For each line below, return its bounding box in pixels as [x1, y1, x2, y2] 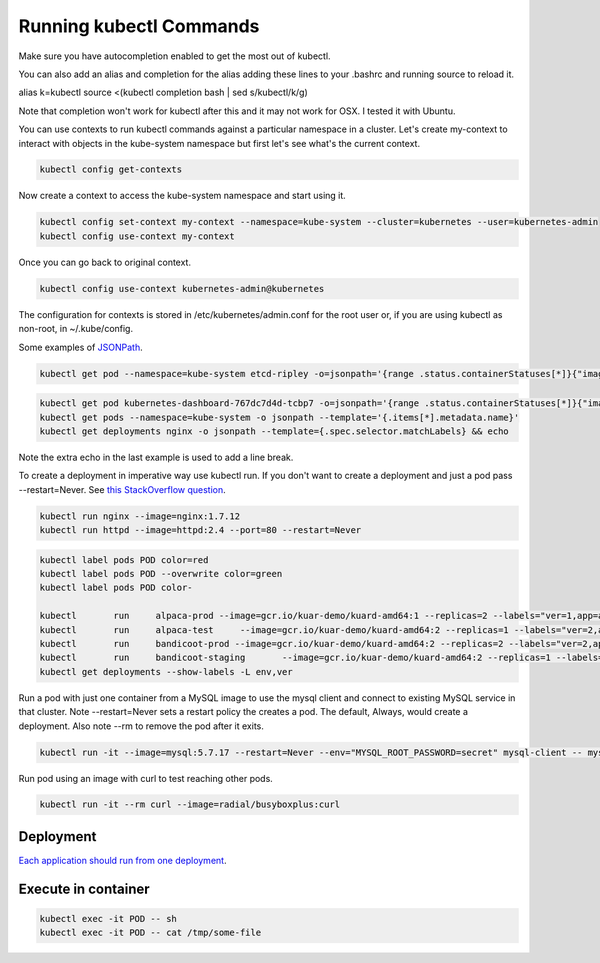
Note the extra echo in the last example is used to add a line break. [18, 451, 294, 463]
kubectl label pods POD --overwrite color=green [39, 568, 283, 580]
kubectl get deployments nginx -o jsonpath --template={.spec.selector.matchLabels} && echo [39, 425, 509, 437]
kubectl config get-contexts [39, 164, 183, 175]
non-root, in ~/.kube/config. [18, 323, 134, 335]
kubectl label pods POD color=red [39, 554, 209, 565]
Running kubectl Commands [18, 15, 260, 37]
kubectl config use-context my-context [39, 230, 235, 242]
